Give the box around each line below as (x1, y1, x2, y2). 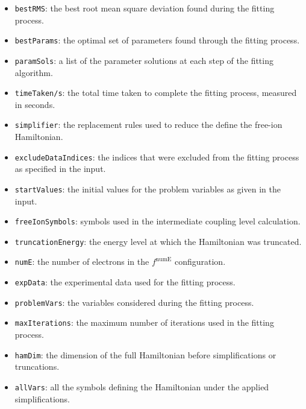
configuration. (174, 255, 226, 268)
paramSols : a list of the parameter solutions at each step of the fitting (14, 54, 273, 66)
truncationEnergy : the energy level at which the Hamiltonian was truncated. (14, 235, 302, 247)
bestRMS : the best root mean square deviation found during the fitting (14, 2, 275, 14)
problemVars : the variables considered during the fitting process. (14, 296, 254, 308)
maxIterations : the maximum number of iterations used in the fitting (14, 316, 274, 329)
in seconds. (14, 98, 55, 110)
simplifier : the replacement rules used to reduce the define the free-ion (14, 118, 283, 131)
